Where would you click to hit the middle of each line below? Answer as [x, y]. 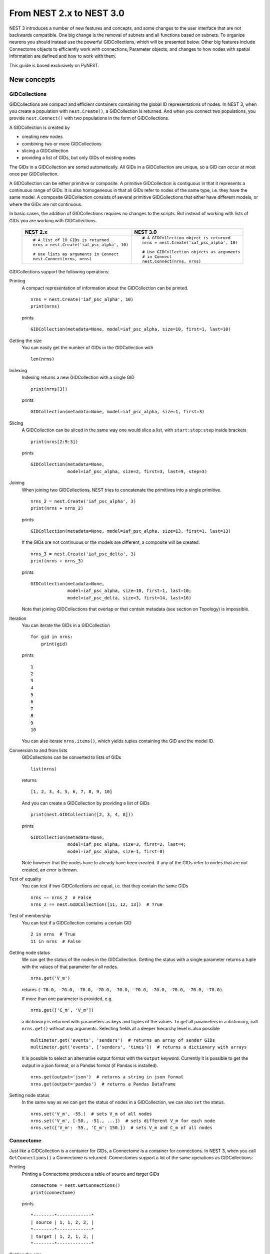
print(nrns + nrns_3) [57, 561]
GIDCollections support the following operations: [59, 271]
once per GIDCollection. [34, 174]
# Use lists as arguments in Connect [76, 254]
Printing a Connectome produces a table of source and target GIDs [90, 1174]
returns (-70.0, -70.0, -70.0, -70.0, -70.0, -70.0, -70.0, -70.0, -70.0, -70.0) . [123, 989]
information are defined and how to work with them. [63, 56]
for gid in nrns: [52, 637]
